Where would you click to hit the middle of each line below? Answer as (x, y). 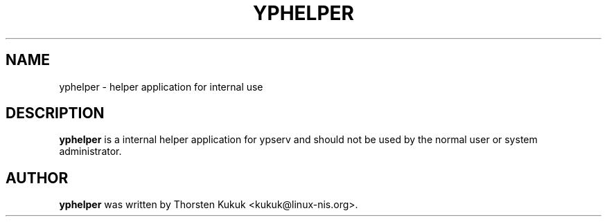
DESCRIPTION (55, 113)
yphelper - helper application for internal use (161, 86)
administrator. (90, 151)
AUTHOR (37, 178)
